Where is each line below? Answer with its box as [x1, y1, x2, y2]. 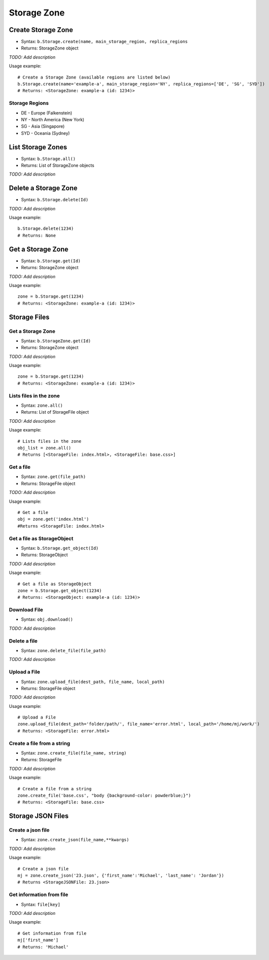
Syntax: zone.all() [21, 402, 63, 408]
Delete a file [9, 638, 38, 644]
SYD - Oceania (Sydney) [21, 130, 70, 136]
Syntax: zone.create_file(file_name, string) [21, 750, 127, 756]
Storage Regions [9, 100, 49, 107]
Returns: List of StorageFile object [21, 409, 89, 415]
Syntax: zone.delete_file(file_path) [21, 647, 106, 653]
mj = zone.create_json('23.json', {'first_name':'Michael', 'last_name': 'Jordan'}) [17, 873, 224, 879]
